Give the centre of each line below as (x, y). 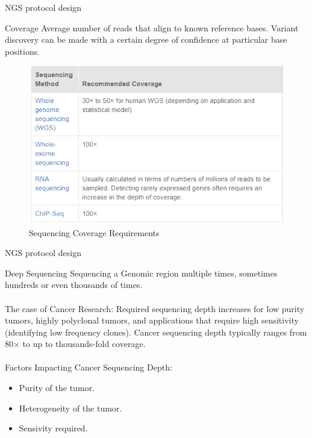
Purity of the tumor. (57, 388)
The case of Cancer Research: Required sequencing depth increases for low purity (155, 308)
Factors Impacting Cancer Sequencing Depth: (89, 367)
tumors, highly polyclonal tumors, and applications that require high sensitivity (152, 320)
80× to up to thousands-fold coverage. (75, 344)
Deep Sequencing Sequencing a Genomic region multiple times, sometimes (141, 273)
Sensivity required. (53, 428)
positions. (23, 51)
